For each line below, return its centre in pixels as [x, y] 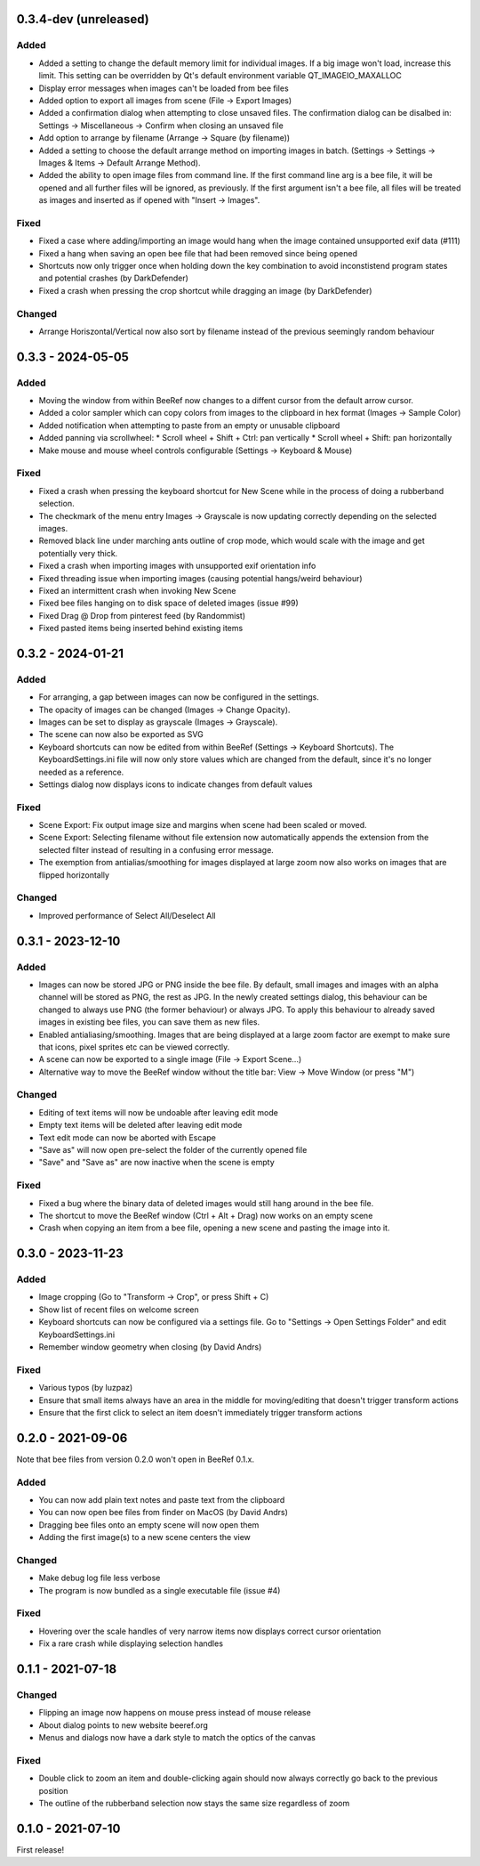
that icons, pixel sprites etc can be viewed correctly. [134, 1047]
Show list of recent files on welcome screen [119, 1310]
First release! [40, 1850]
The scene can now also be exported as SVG [121, 734]
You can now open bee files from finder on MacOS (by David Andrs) [164, 1513]
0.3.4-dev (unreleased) [83, 19]
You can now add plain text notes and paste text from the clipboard [162, 1500]
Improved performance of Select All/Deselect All [127, 915]
